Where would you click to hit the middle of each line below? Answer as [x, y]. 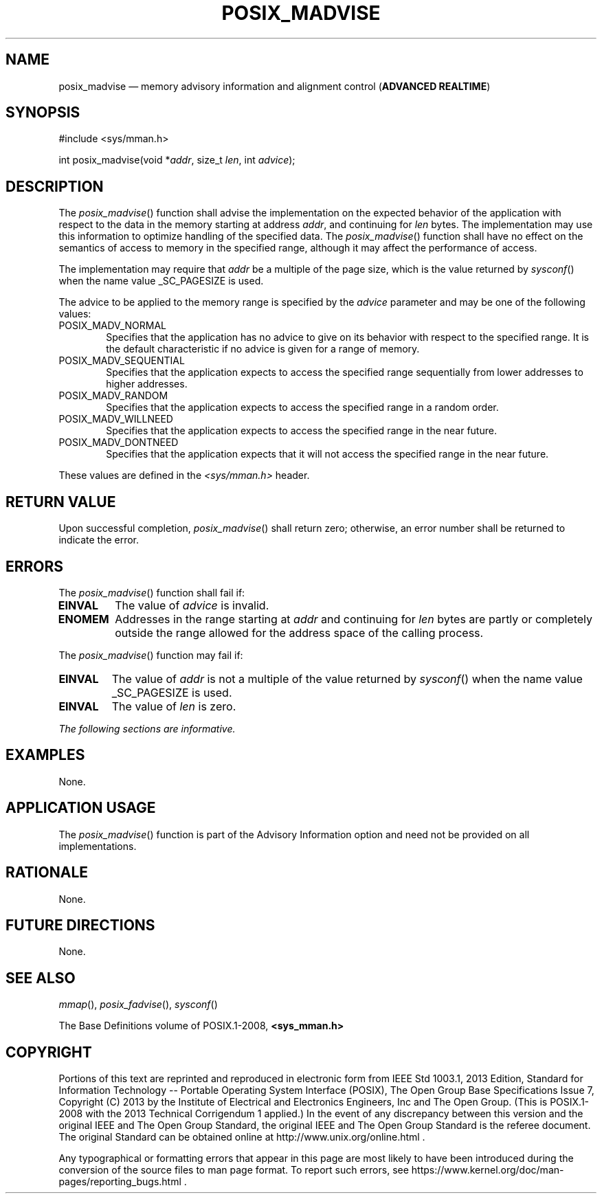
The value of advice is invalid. [192, 605]
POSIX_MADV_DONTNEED [119, 442]
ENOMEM [83, 619]
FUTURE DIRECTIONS [80, 925]
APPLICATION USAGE [81, 808]
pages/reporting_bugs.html [120, 1182]
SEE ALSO [41, 978]
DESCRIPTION [55, 186]
